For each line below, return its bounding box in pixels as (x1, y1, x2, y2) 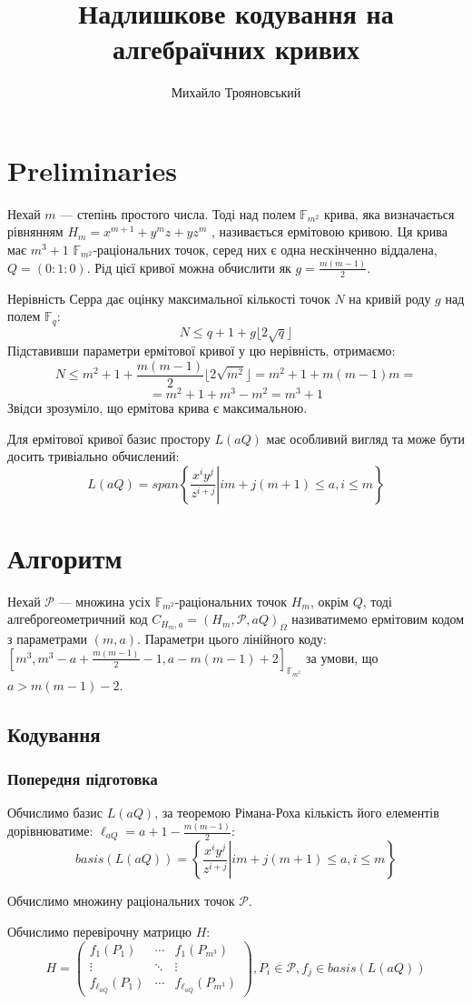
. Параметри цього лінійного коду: (137, 629, 327, 648)
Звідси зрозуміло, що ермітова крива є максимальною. (7, 397, 308, 417)
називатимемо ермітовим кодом (291, 609, 465, 628)
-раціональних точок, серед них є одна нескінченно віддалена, (93, 240, 438, 259)
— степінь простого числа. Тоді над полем (60, 204, 296, 223)
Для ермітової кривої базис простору (7, 428, 211, 447)
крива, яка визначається (323, 204, 455, 223)
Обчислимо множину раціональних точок (7, 891, 235, 910)
